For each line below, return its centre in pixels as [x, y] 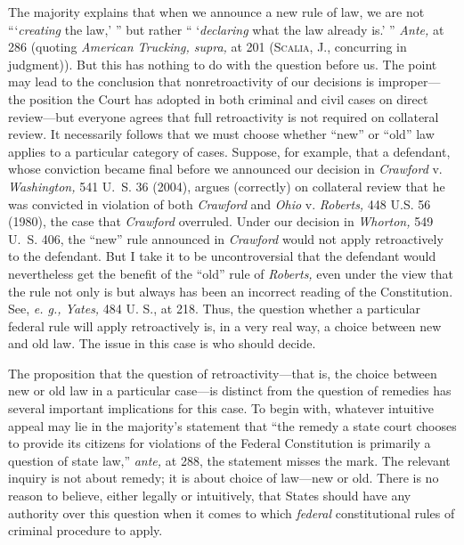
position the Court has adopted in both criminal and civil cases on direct [229, 98]
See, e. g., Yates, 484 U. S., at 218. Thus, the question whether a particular [214, 309]
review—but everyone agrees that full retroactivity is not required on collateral [224, 116]
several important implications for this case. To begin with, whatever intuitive [221, 408]
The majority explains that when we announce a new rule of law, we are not [216, 12]
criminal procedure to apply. [85, 530]
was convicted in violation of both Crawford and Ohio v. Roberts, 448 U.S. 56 [220, 203]
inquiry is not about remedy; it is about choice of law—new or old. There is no [224, 478]
